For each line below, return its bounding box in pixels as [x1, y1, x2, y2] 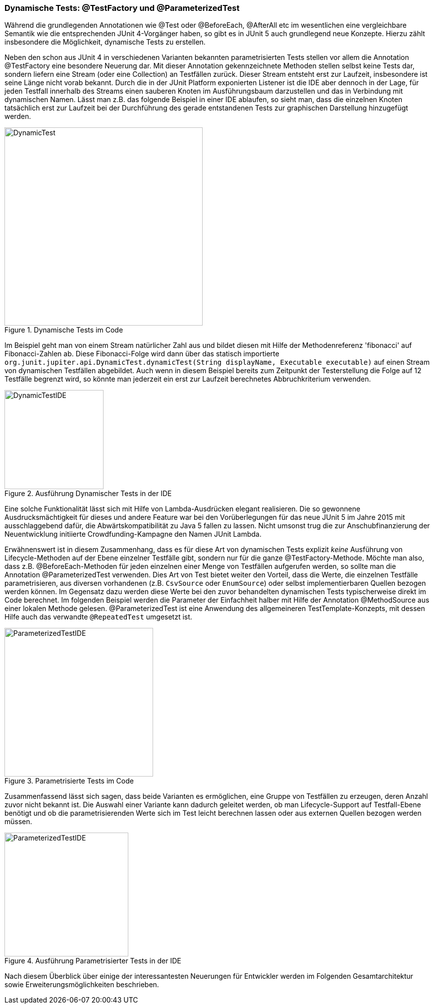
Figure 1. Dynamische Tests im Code [4, 326, 123, 335]
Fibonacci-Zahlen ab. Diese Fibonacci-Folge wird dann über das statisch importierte [4, 349, 279, 358]
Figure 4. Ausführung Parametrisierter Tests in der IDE [4, 956, 181, 965]
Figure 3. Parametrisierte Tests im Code [4, 777, 134, 785]
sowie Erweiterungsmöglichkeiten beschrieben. [4, 980, 159, 989]
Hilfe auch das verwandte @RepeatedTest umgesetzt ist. [4, 613, 192, 621]
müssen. [4, 817, 32, 826]
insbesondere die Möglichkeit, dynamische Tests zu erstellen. [4, 38, 206, 47]
